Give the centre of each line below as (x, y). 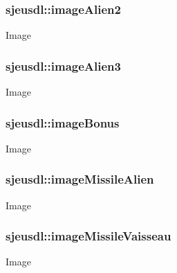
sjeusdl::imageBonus (63, 122)
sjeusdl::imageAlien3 (63, 65)
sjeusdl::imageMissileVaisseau (88, 236)
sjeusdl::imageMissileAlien (80, 179)
